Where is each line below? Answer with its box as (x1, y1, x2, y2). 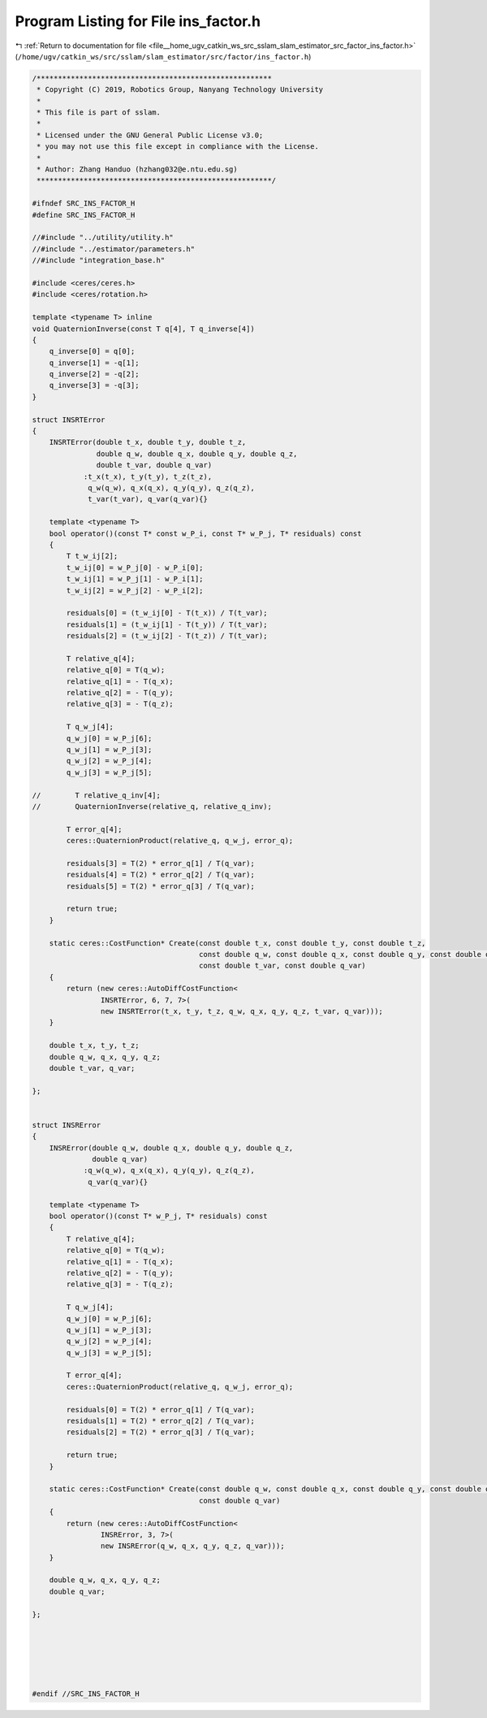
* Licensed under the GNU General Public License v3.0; (37, 130, 264, 140)
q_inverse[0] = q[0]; (49, 346, 136, 356)
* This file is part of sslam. (37, 108, 162, 117)
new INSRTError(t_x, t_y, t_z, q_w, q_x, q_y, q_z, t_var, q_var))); (100, 1007, 383, 1016)
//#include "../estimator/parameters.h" (32, 244, 195, 254)
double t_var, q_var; (49, 1063, 136, 1072)
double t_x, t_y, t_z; (49, 1041, 140, 1050)
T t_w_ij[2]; (66, 551, 119, 561)
